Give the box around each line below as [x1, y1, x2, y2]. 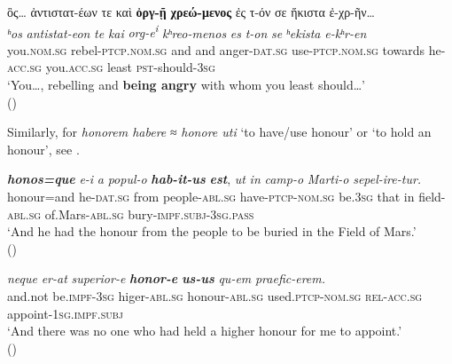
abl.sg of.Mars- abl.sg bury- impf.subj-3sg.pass [7, 204, 254, 223]
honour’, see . [7, 139, 80, 158]
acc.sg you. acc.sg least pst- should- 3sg [7, 58, 215, 76]
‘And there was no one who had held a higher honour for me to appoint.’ [7, 321, 402, 340]
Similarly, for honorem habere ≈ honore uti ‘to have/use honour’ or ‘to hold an [7, 123, 432, 141]
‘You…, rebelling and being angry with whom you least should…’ [7, 75, 365, 94]
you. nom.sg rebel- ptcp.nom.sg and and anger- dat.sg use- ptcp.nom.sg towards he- [7, 40, 446, 59]
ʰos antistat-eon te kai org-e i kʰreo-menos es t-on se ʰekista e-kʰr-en [7, 20, 367, 42]
